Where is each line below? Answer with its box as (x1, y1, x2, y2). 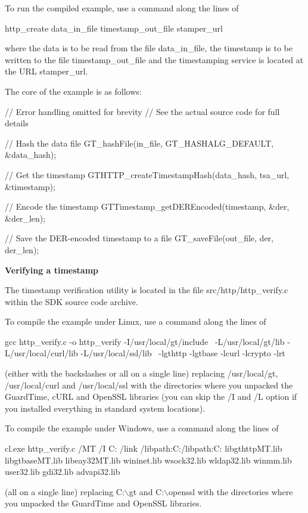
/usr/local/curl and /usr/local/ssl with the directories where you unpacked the (5, 378, 293, 391)
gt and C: (129, 485, 164, 498)
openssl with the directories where (169, 485, 293, 498)
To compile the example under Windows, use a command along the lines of (5, 422, 279, 434)
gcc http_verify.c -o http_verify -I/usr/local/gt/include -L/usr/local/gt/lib (5, 335, 285, 347)
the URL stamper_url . (5, 65, 88, 77)
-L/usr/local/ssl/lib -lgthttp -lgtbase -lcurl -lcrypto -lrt (80, 347, 285, 359)
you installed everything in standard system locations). (5, 402, 206, 414)
